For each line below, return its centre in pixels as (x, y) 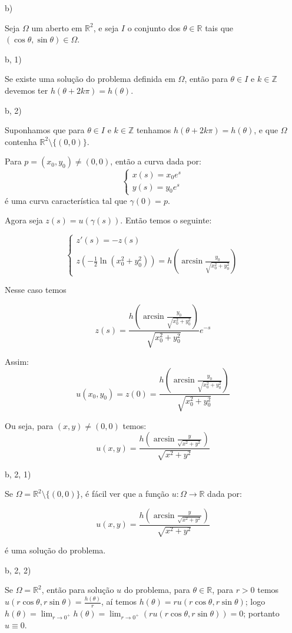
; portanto (261, 613)
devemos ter (26, 90)
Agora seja (24, 220)
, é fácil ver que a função (125, 494)
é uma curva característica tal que (66, 200)
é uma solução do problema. (55, 550)
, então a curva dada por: (156, 161)
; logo (255, 601)
